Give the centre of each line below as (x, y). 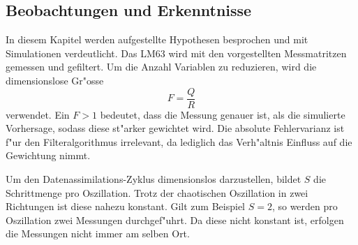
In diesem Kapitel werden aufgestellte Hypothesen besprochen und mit (157, 39)
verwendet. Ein (38, 114)
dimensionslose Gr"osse (55, 80)
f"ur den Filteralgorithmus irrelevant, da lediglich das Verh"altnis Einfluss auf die (179, 141)
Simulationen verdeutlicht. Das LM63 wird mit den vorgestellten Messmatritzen (176, 53)
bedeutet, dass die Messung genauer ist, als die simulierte (223, 114)
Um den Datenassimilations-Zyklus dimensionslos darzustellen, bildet (154, 179)
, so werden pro (305, 206)
